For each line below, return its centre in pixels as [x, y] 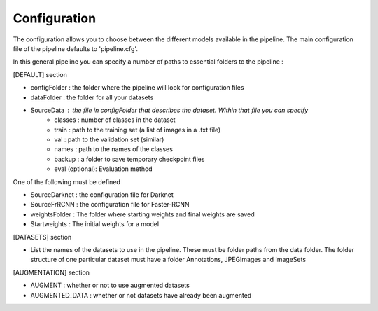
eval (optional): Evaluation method [104, 169]
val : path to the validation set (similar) [109, 139]
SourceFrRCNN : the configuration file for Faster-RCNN [110, 205]
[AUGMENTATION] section [51, 272]
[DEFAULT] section [40, 74]
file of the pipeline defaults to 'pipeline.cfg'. [75, 48]
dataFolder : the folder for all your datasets [92, 97]
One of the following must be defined [66, 181]
